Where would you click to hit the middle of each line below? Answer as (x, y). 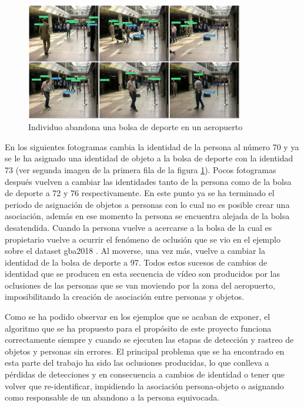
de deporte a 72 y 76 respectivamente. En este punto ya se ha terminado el (140, 193)
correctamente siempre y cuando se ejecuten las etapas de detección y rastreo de (149, 340)
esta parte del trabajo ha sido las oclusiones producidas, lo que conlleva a (137, 363)
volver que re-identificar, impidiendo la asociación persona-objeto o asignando (144, 386)
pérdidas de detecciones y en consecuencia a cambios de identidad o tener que (145, 374)
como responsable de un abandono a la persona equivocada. (112, 397)
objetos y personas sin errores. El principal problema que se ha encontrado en (145, 351)
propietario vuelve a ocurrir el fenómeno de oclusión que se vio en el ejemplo (143, 239)
